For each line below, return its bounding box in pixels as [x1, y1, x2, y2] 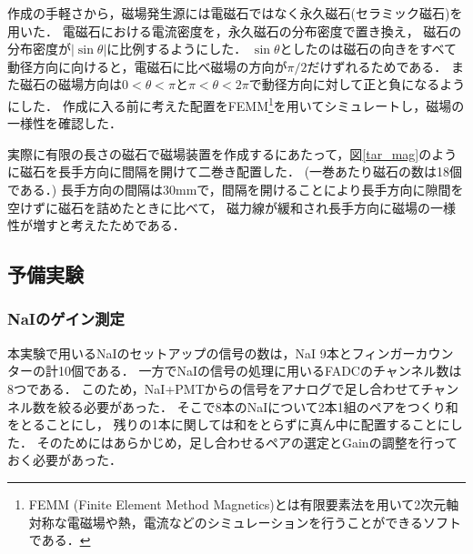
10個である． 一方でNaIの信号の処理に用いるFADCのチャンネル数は [57, 361, 462, 380]
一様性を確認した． [7, 114, 122, 133]
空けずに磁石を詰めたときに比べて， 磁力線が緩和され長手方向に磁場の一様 [7, 197, 457, 217]
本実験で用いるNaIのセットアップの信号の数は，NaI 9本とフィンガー [7, 343, 416, 362]
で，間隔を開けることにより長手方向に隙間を [196, 180, 464, 198]
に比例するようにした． [106, 39, 247, 58]
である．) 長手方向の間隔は [7, 180, 163, 198]
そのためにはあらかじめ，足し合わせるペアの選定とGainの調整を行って [36, 432, 458, 451]
